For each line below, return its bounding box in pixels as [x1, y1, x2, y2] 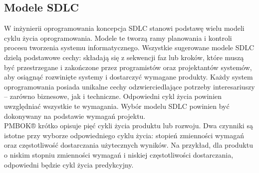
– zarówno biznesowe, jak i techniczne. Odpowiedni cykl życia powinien [4, 91, 222, 101]
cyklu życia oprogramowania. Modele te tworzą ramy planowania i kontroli [4, 32, 232, 43]
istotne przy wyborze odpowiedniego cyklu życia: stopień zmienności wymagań [4, 130, 244, 140]
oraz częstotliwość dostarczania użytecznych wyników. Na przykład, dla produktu [4, 140, 253, 150]
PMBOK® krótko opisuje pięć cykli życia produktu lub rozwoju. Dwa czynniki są [4, 120, 253, 131]
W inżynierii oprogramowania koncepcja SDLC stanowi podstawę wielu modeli [4, 23, 245, 33]
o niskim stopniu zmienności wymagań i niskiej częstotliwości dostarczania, [4, 149, 234, 160]
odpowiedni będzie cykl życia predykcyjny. [4, 159, 134, 170]
